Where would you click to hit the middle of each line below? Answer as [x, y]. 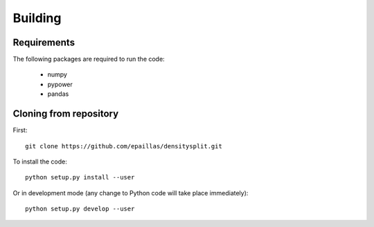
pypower [60, 84]
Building [37, 18]
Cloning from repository [66, 114]
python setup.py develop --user [80, 209]
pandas [58, 94]
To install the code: [40, 161]
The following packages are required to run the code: [89, 59]
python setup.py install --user [80, 177]
